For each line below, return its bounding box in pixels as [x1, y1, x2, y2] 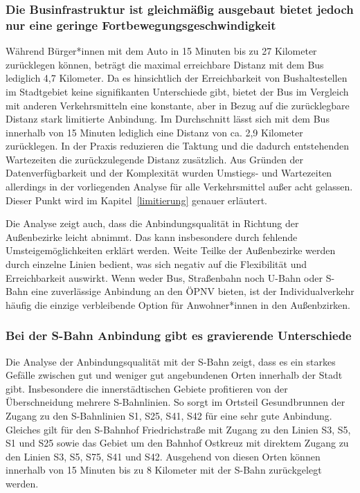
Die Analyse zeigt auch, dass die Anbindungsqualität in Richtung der [6, 216, 299, 231]
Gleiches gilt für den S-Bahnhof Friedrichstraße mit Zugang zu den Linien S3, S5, [6, 422, 351, 436]
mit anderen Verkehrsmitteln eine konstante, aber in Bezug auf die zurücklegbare [6, 98, 350, 112]
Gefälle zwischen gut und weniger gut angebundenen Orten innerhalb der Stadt [6, 368, 343, 382]
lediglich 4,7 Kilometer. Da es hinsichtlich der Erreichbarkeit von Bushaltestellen [6, 71, 348, 85]
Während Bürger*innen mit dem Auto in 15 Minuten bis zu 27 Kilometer [6, 44, 317, 58]
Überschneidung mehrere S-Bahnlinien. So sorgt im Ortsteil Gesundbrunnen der [6, 395, 345, 409]
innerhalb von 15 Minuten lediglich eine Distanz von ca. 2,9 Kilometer [6, 125, 303, 139]
